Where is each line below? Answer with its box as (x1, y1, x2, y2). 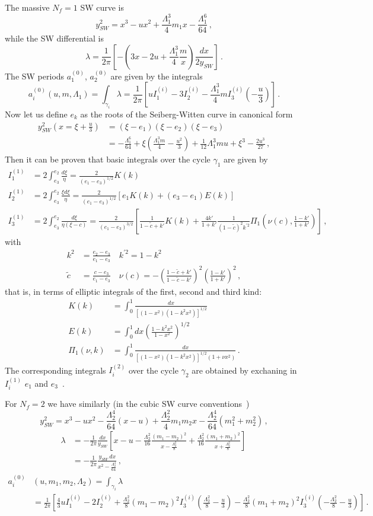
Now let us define (5, 107, 68, 120)
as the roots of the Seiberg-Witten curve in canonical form (80, 107, 293, 120)
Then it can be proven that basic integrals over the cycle (5, 153, 211, 165)
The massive (5, 1, 50, 13)
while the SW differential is (5, 32, 104, 44)
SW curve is (80, 1, 125, 13)
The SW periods (5, 69, 65, 82)
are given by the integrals (110, 69, 203, 82)
